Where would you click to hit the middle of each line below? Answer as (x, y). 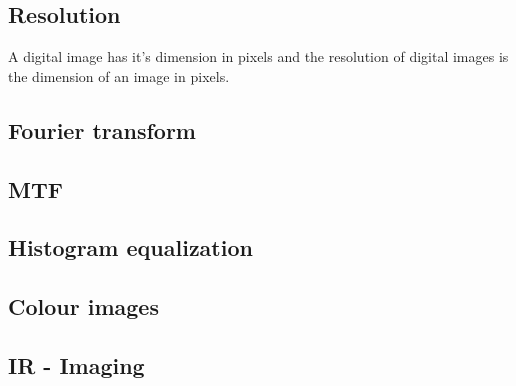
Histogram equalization (130, 247)
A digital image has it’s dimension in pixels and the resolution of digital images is (258, 56)
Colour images (83, 306)
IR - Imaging (76, 364)
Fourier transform (102, 129)
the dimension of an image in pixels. (119, 75)
